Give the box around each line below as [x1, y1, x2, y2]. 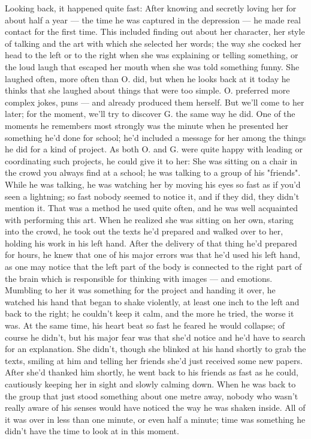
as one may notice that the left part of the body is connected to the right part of [5, 260, 302, 273]
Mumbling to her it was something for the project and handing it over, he [5, 284, 276, 296]
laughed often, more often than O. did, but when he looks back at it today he [5, 72, 290, 85]
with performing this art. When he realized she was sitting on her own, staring [5, 213, 294, 225]
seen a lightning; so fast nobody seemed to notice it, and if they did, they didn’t [5, 190, 300, 202]
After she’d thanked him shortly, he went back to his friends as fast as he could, [5, 366, 298, 378]
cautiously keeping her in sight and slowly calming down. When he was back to [5, 378, 296, 390]
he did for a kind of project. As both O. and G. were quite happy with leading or [5, 143, 303, 155]
